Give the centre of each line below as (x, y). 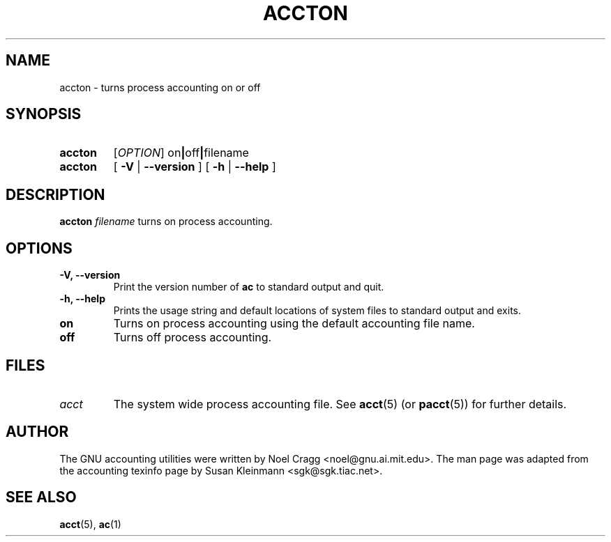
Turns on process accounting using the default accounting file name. (294, 324)
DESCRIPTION (55, 194)
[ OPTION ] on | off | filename (181, 153)
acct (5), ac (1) (90, 524)
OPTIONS (39, 248)
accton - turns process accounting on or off (160, 87)
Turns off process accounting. (193, 338)
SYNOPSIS (44, 114)
